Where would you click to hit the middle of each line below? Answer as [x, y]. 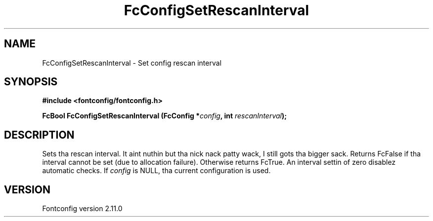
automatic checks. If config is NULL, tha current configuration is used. [156, 171]
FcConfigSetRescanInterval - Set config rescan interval [132, 63]
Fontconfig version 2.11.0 [82, 209]
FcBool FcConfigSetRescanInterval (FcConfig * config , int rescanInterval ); [165, 116]
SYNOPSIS [31, 82]
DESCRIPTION [39, 135]
